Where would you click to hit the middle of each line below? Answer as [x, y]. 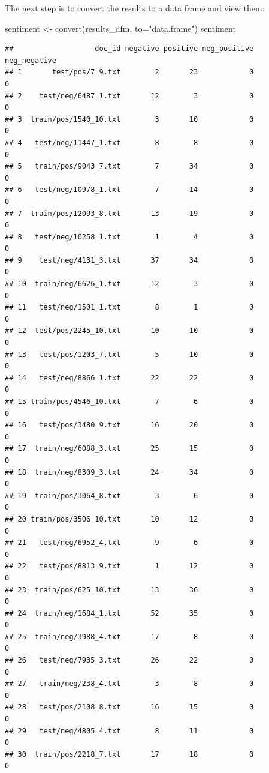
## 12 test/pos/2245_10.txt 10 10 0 [129, 331]
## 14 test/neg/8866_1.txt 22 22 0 [129, 378]
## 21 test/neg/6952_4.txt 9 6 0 [129, 543]
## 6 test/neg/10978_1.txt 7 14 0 [129, 190]
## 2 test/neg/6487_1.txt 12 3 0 [129, 96]
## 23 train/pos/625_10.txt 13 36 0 [129, 590]
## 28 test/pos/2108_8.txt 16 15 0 [129, 707]
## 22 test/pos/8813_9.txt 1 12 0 [129, 566]
